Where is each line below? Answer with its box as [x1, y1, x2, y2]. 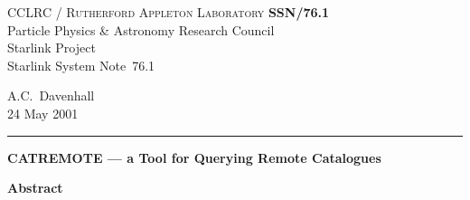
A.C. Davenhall [7, 86, 95, 105]
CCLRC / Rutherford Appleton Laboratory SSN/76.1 [7, 3, 330, 21]
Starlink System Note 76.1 [7, 55, 155, 74]
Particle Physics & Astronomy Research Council [7, 20, 275, 39]
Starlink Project [7, 38, 96, 57]
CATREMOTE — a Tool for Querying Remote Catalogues [7, 148, 381, 167]
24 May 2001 [7, 103, 79, 122]
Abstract [7, 178, 63, 197]
